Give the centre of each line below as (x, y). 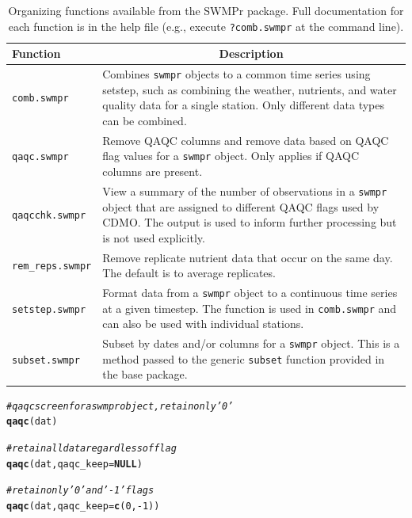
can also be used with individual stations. (203, 324)
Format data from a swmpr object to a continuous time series (250, 292)
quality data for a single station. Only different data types (244, 105)
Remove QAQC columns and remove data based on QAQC (246, 140)
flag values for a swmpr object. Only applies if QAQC (231, 156)
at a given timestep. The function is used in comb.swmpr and (250, 308)
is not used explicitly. (154, 237)
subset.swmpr (46, 360)
